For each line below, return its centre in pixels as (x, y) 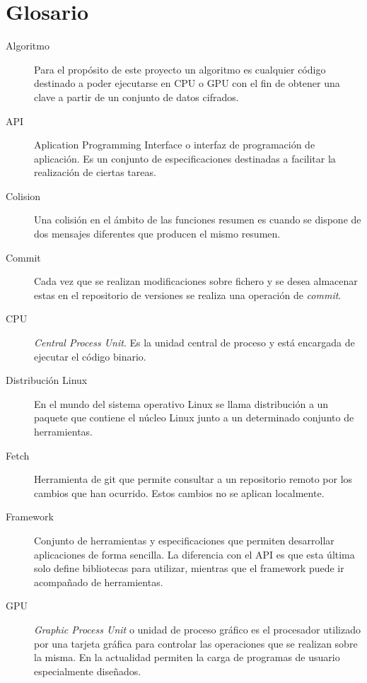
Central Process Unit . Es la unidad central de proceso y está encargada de (194, 343)
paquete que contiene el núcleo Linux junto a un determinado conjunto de (194, 418)
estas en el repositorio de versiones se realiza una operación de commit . (188, 294)
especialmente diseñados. (88, 671)
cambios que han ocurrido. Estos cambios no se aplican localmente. (179, 492)
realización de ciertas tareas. (95, 172)
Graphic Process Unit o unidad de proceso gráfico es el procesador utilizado (197, 629)
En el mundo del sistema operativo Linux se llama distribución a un (181, 403)
